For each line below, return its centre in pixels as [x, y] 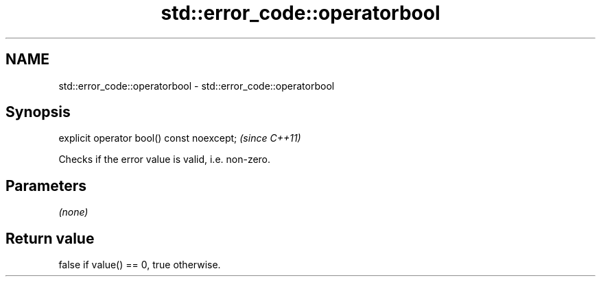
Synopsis [38, 112]
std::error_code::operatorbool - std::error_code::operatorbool [197, 86]
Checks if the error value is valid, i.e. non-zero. [165, 159]
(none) [73, 212]
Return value [50, 238]
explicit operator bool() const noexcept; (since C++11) [180, 138]
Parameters [46, 185]
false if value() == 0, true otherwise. [140, 265]
